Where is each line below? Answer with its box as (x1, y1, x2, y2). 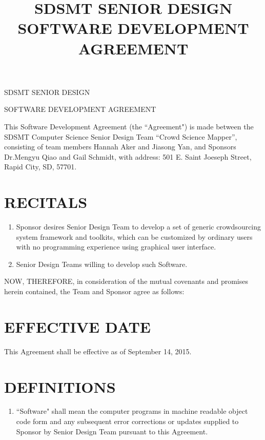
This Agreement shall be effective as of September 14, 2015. (4, 346, 192, 356)
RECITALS (4, 192, 88, 213)
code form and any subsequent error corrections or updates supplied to (16, 416, 239, 427)
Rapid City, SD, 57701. (4, 161, 77, 172)
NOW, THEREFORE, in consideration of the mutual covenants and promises (4, 276, 249, 286)
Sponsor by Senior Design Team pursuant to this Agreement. (16, 426, 208, 436)
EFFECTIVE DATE (4, 316, 151, 337)
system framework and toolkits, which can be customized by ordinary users (16, 231, 253, 242)
